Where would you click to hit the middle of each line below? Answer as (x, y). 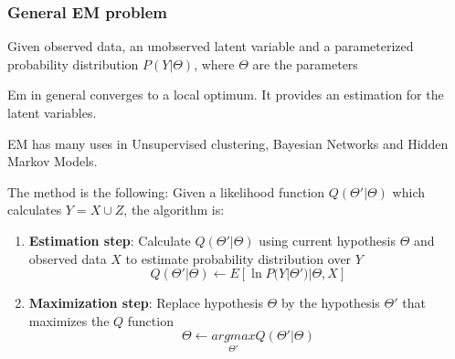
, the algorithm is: (174, 210)
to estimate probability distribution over (238, 258)
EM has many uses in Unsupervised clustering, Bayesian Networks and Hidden (228, 143)
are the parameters (305, 63)
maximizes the (69, 320)
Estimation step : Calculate (110, 240)
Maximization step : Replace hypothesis (146, 303)
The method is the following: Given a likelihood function (166, 191)
